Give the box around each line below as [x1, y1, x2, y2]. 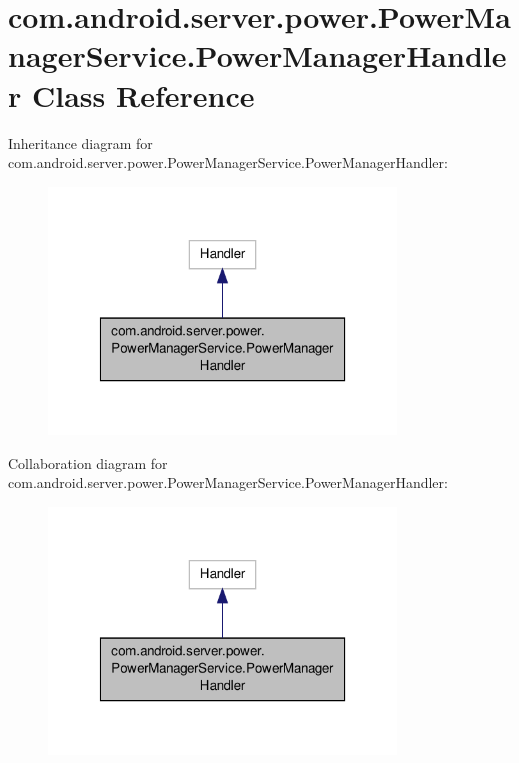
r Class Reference [8, 74, 255, 115]
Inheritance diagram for [8, 132, 153, 153]
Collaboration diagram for [8, 452, 168, 473]
